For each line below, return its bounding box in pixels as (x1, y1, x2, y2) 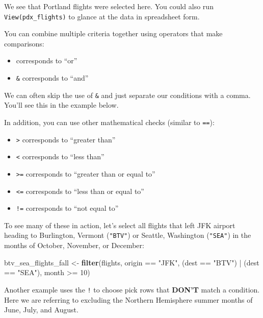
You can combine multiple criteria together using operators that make (4, 28, 223, 39)
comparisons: (4, 38, 44, 48)
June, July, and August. (4, 304, 78, 315)
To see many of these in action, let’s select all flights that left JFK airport (4, 219, 235, 230)
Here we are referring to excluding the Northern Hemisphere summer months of (4, 294, 253, 305)
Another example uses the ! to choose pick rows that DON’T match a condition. (4, 284, 260, 295)
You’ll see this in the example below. (4, 100, 119, 110)
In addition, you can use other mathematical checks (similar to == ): (4, 116, 215, 127)
